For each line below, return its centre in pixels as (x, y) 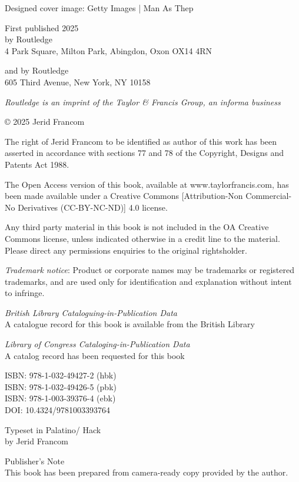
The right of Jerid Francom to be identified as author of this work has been (141, 141)
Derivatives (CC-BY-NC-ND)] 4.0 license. (93, 207)
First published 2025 (42, 27)
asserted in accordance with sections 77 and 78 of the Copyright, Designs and (144, 153)
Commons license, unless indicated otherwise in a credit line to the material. (142, 238)
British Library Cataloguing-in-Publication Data (91, 312)
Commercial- (269, 196)
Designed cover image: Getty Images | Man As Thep (99, 8)
